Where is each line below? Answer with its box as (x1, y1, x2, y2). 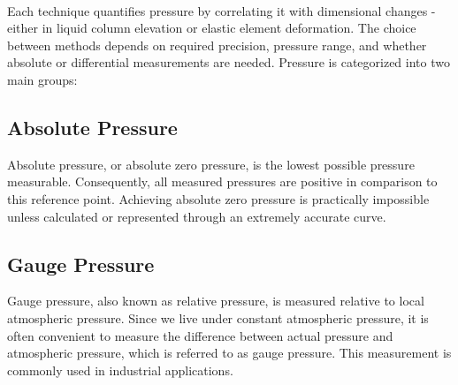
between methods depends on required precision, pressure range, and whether (7, 35, 427, 54)
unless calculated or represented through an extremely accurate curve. (7, 207, 386, 225)
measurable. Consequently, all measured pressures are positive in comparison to (7, 172, 438, 191)
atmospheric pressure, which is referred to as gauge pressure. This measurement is (7, 343, 452, 362)
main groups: (7, 70, 78, 88)
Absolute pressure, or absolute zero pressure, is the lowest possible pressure (7, 155, 415, 173)
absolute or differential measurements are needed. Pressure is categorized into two (7, 53, 450, 72)
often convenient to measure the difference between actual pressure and (7, 326, 393, 344)
